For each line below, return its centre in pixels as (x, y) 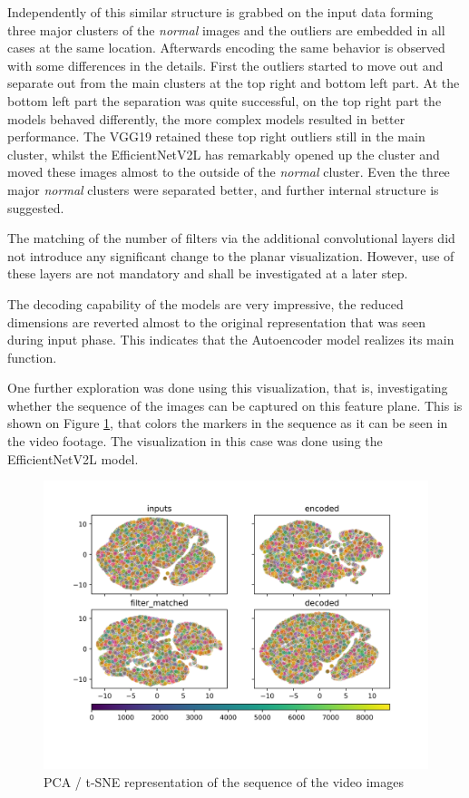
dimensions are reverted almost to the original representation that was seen (217, 321)
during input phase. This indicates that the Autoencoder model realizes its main (231, 340)
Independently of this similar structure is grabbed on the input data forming (220, 12)
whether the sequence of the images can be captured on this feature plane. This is (235, 405)
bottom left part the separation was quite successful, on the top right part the (225, 100)
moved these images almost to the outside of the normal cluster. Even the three (229, 172)
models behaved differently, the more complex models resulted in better (206, 118)
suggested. (36, 207)
